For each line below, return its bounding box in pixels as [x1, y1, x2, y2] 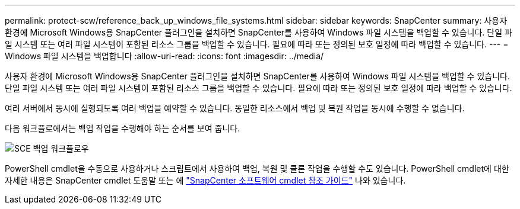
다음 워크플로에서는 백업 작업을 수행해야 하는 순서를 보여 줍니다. [5, 123, 240, 133]
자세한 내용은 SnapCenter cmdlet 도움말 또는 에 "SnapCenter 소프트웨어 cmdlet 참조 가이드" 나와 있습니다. [5, 175, 406, 185]
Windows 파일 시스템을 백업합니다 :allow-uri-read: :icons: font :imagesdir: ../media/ [5, 51, 324, 61]
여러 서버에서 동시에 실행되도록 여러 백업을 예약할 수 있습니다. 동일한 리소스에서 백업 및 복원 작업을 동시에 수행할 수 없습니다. [5, 103, 465, 113]
